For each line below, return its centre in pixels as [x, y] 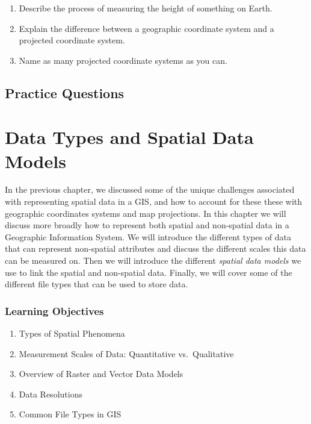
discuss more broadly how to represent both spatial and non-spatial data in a [147, 225]
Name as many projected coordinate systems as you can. [123, 60]
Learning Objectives [54, 310]
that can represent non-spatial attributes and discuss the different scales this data [155, 248]
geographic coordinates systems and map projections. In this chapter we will [146, 213]
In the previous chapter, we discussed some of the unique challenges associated [150, 189]
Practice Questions [65, 92]
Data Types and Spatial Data [129, 137]
